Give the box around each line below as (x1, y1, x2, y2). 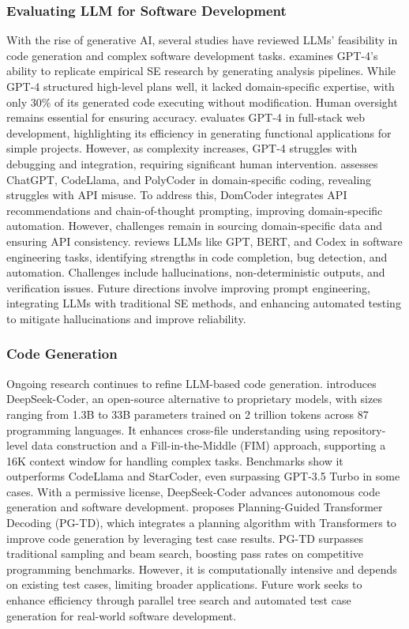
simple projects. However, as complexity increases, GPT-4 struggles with (6, 140, 358, 156)
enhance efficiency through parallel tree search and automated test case (6, 592, 351, 608)
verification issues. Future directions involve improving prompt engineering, (6, 279, 370, 296)
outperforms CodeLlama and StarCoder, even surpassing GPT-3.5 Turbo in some (6, 468, 400, 484)
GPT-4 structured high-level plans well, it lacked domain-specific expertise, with (6, 78, 395, 94)
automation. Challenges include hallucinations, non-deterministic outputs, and (6, 264, 385, 281)
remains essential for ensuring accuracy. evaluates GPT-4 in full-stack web (6, 109, 365, 126)
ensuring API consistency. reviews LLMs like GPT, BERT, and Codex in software (6, 232, 403, 249)
